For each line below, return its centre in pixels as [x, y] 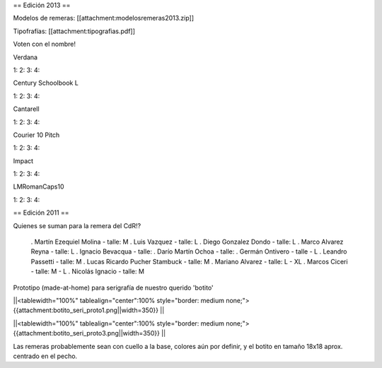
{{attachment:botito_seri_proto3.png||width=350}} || [89, 333]
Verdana [25, 57]
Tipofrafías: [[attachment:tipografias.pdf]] [74, 31]
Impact [23, 161]
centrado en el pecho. [45, 356]
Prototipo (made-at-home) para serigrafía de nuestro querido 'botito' [113, 287]
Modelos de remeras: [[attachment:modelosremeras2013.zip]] [104, 18]
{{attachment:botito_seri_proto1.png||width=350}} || [89, 310]
